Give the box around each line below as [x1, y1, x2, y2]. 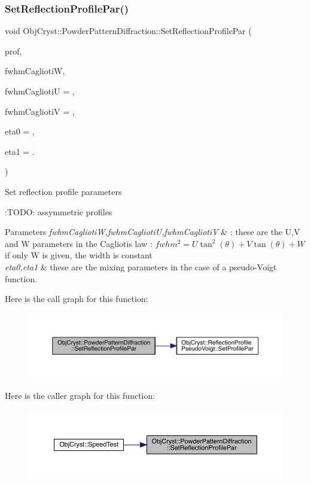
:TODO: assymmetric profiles [5, 205, 112, 218]
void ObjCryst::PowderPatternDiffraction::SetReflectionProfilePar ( [5, 25, 252, 37]
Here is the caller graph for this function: [5, 389, 155, 401]
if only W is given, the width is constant [5, 249, 153, 261]
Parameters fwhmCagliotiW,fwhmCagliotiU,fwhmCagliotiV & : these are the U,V [5, 225, 300, 238]
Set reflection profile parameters [5, 185, 122, 197]
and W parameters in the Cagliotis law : [5, 237, 153, 249]
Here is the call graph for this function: [5, 292, 148, 305]
